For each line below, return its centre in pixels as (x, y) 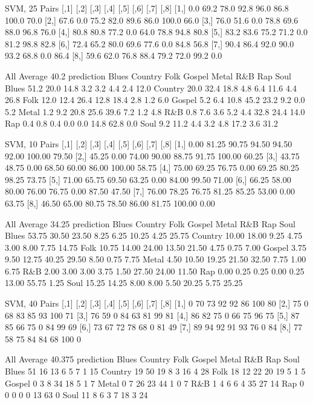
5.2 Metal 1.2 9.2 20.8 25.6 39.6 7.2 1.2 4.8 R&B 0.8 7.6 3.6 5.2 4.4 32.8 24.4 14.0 (155, 111)
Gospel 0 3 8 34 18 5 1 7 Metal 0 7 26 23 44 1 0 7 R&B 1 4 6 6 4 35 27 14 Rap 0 (154, 383)
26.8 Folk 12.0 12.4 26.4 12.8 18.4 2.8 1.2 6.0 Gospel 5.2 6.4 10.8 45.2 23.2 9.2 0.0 (155, 100)
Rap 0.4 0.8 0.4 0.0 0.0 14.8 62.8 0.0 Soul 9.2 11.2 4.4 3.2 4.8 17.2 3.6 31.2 (142, 123)
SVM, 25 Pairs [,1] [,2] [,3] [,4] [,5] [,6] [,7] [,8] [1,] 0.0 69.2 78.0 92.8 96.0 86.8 (147, 8)
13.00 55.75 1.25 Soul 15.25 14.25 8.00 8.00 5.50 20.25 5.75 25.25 (124, 283)
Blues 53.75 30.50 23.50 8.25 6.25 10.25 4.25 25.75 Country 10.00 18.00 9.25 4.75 (154, 235)
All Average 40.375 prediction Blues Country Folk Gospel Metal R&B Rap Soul (152, 359)
